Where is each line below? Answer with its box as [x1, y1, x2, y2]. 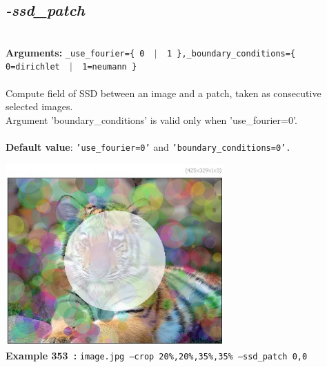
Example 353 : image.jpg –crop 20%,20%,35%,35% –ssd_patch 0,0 [6, 348, 308, 362]
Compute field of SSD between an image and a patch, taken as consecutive [6, 85, 321, 100]
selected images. [6, 99, 73, 114]
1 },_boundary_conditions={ [166, 48, 296, 59]
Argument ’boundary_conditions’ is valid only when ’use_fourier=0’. [6, 112, 297, 127]
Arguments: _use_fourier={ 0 [6, 45, 145, 59]
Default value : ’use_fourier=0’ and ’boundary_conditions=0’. [6, 140, 291, 154]
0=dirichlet [6, 62, 60, 72]
